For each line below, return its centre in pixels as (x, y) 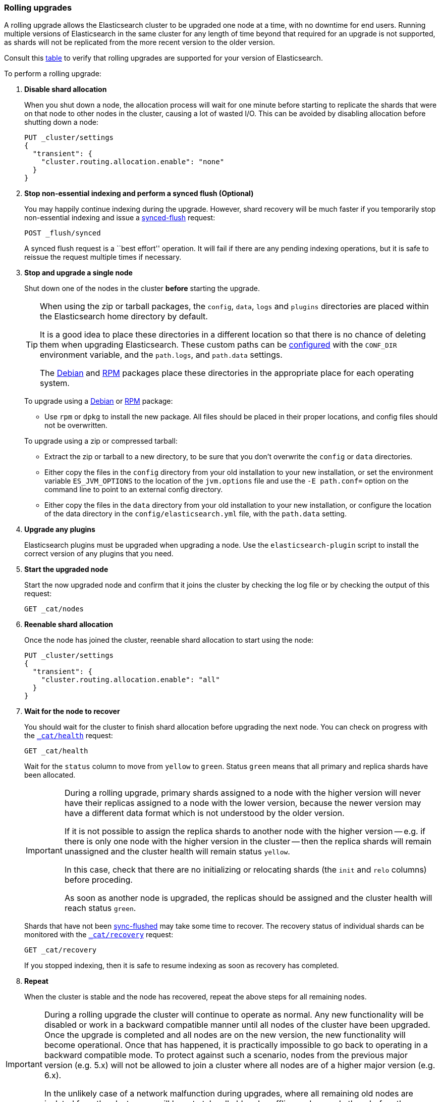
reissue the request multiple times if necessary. (103, 257)
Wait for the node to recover (72, 711)
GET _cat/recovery (61, 950)
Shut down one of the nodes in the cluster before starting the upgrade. (142, 289)
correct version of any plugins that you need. (99, 554)
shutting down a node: (61, 122)
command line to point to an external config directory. (134, 490)
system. (55, 383)
